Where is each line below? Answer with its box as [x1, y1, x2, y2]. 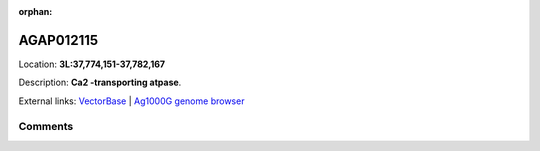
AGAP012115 [18, 31, 99, 49]
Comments [18, 120, 74, 134]
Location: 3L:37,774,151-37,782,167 [18, 58, 166, 70]
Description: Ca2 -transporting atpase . [18, 76, 182, 89]
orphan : [18, 6, 53, 17]
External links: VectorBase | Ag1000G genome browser [18, 95, 245, 107]
